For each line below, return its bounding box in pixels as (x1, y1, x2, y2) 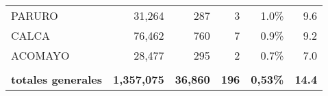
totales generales (11, 71, 102, 87)
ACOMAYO (11, 47, 70, 63)
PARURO (11, 8, 58, 23)
